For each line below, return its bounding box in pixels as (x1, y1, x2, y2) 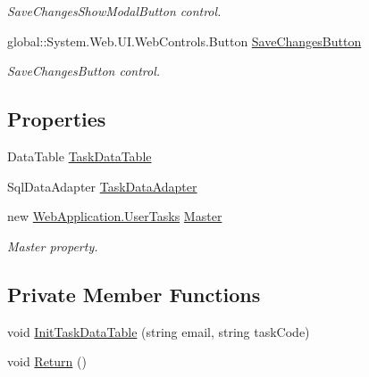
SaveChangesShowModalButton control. (7, 2, 222, 20)
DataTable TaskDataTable (7, 146, 152, 165)
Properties (7, 105, 106, 133)
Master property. (7, 236, 98, 255)
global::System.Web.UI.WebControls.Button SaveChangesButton (7, 31, 362, 50)
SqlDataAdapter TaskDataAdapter (7, 176, 197, 195)
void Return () (7, 352, 87, 371)
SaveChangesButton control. (7, 61, 161, 80)
